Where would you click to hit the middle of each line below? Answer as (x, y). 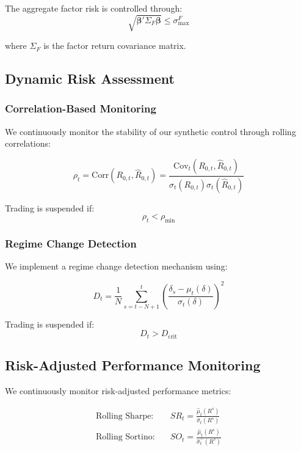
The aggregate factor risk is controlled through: (94, 8)
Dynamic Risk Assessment (90, 79)
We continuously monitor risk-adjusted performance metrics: (118, 391)
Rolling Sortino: (125, 437)
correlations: (28, 143)
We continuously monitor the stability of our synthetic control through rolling (150, 131)
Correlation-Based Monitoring (81, 108)
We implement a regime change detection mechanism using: (116, 266)
